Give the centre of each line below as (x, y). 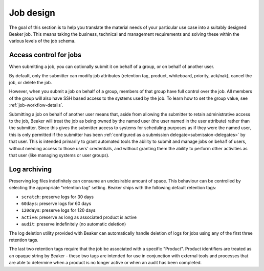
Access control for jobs (45, 55)
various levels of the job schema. (42, 41)
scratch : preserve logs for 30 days (57, 197)
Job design (32, 13)
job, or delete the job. (31, 83)
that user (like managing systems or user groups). (59, 155)
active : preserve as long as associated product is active (79, 217)
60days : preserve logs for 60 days (56, 203)
